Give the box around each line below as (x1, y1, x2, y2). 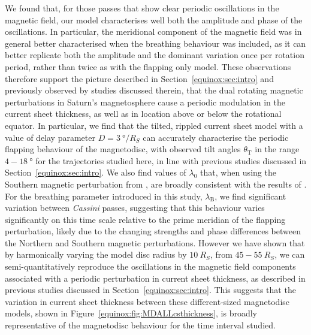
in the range (255, 143, 300, 155)
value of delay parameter (5, 131, 95, 143)
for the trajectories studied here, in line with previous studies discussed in (35, 154, 307, 167)
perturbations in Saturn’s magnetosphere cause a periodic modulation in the (5, 95, 286, 108)
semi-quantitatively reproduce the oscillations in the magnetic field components (5, 260, 296, 273)
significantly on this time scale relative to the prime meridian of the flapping (5, 213, 286, 225)
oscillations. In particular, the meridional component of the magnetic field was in (5, 25, 302, 38)
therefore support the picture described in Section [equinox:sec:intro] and (5, 72, 274, 84)
